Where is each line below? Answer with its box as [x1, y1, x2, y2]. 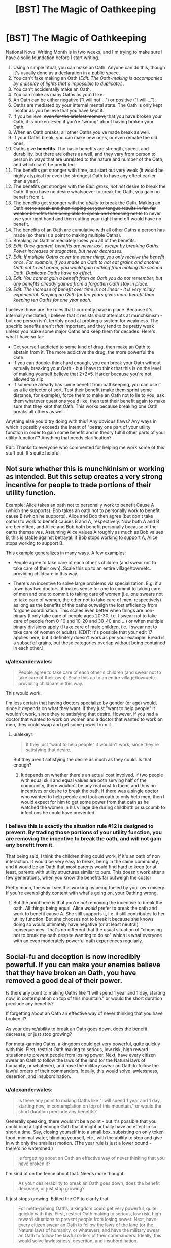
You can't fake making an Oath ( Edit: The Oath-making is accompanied [13, 75, 163, 81]
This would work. [6, 690, 42, 696]
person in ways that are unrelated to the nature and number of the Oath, [13, 156, 164, 162]
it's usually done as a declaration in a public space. [13, 70, 120, 76]
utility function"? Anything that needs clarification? [6, 434, 112, 441]
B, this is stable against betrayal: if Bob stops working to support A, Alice [6, 534, 158, 541]
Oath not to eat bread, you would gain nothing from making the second [13, 264, 163, 270]
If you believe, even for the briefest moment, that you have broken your [13, 113, 162, 119]
